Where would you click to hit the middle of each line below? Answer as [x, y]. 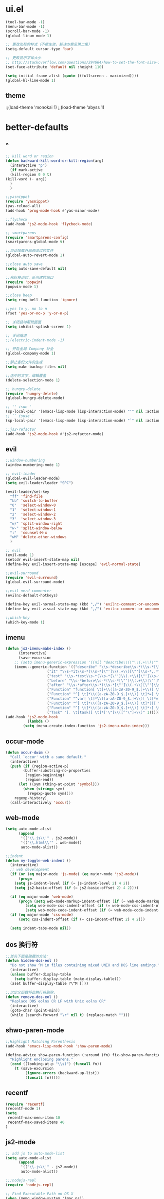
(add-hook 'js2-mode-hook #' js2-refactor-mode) [55, 434]
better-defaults [37, 127]
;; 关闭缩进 [16, 335]
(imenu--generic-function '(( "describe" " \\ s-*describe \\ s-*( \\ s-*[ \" [87, 667]
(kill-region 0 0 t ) [31, 175]
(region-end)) [39, 780]
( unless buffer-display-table [40, 975]
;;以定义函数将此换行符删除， [31, 992]
